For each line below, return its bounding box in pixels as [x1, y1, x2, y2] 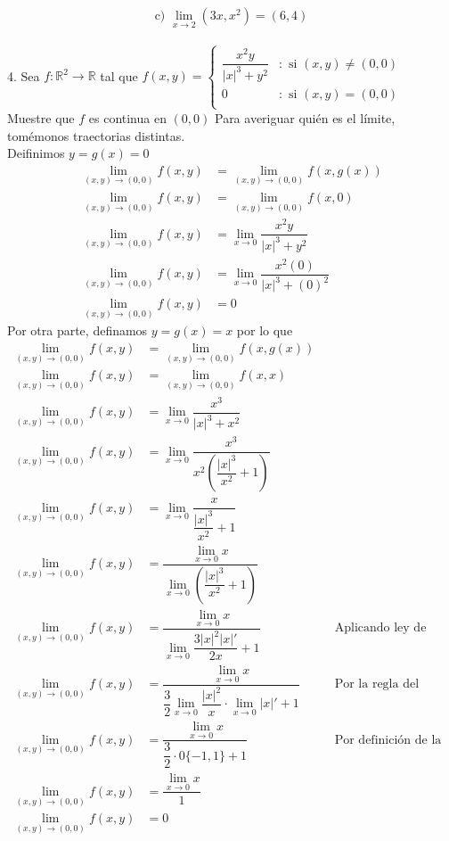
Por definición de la [334, 733, 442, 746]
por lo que [236, 321, 293, 340]
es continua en [88, 108, 167, 127]
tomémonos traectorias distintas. [7, 126, 185, 144]
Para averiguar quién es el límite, [214, 108, 396, 127]
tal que [100, 66, 138, 85]
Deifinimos [7, 144, 65, 162]
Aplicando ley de [334, 622, 427, 635]
